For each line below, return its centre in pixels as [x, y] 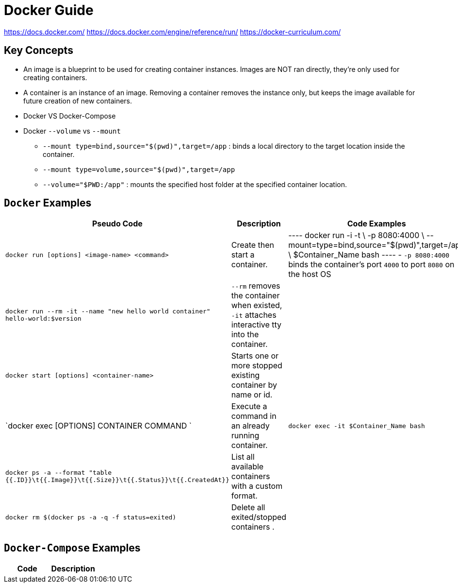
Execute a [249, 406]
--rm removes [256, 286]
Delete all [248, 508]
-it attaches [254, 315]
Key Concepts [39, 51]
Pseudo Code [117, 224]
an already [250, 426]
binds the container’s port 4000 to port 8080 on [371, 265]
